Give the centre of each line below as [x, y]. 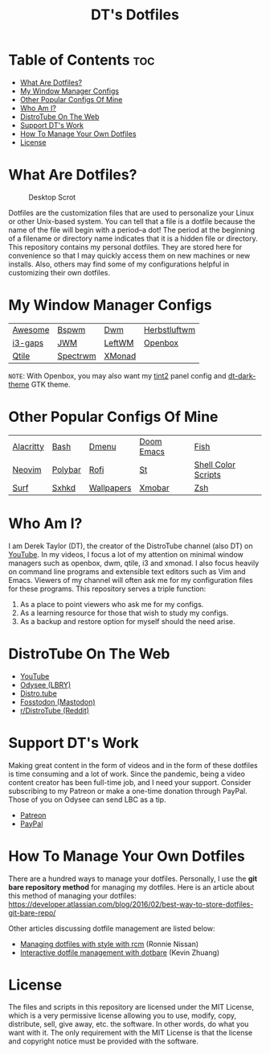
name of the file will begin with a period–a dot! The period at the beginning [132, 229]
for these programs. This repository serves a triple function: [107, 589]
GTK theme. [51, 384]
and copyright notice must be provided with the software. [103, 1041]
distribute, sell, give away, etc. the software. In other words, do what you [129, 1024]
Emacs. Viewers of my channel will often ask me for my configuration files [131, 580]
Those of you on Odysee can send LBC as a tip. [87, 800]
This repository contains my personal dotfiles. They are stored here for [125, 246]
